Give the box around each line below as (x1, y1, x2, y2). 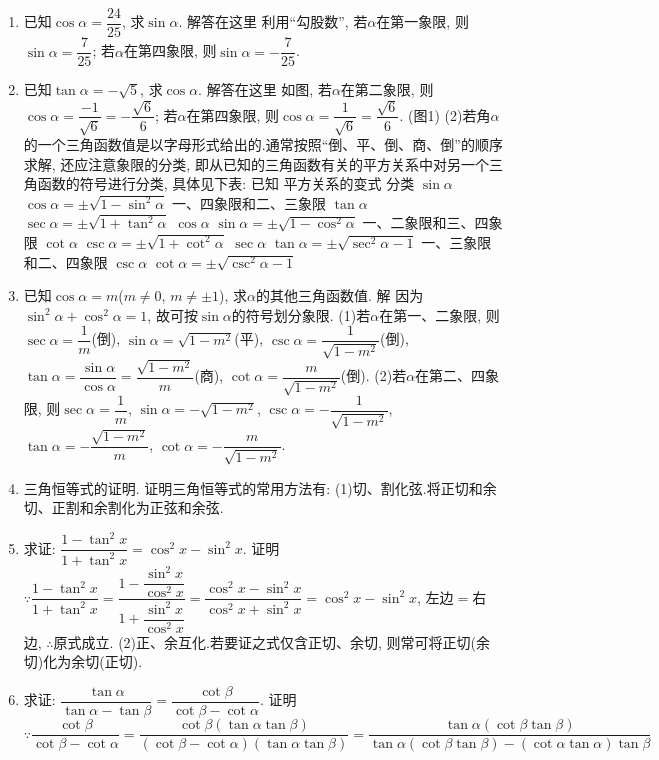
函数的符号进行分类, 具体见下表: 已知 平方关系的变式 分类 (37, 173, 415, 194)
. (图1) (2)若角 (399, 104, 491, 125)
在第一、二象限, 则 (379, 304, 500, 325)
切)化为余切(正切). (23, 651, 143, 672)
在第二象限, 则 (340, 79, 434, 100)
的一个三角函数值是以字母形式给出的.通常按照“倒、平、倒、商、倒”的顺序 (23, 133, 503, 154)
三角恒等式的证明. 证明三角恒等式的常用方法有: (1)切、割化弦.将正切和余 (23, 477, 497, 498)
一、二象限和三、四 (362, 212, 489, 233)
